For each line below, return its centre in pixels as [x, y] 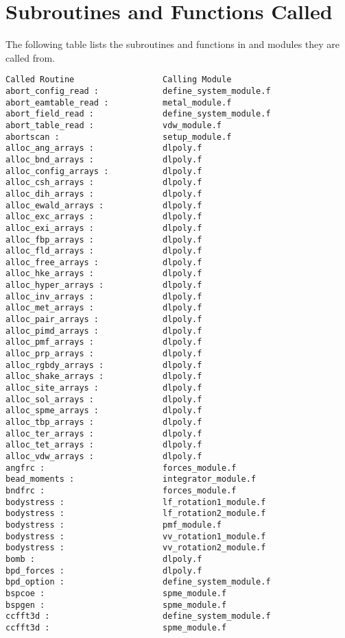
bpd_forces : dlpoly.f [104, 570]
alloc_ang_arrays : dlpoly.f [104, 148]
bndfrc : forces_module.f [121, 490]
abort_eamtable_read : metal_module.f [119, 102]
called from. [30, 57]
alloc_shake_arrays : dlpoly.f [104, 377]
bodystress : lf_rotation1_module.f [136, 502]
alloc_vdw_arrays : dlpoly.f [104, 456]
